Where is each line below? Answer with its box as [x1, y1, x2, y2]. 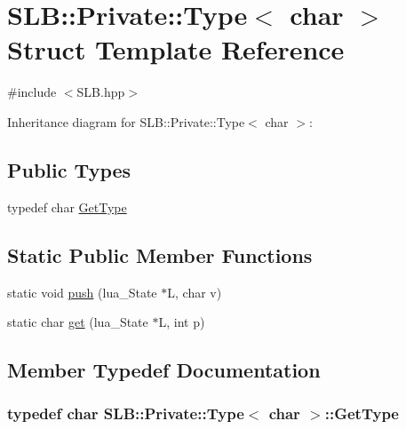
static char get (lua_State [7, 313, 148, 331]
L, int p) [158, 313, 205, 331]
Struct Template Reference [7, 31, 345, 68]
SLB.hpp [76, 83, 125, 101]
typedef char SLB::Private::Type [7, 402, 244, 425]
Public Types [7, 155, 131, 183]
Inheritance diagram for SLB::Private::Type [7, 112, 245, 131]
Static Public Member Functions [7, 241, 313, 268]
